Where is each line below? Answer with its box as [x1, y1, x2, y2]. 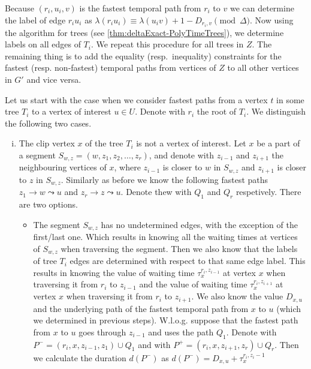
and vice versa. [26, 73, 81, 86]
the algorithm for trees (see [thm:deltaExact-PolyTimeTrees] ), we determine [5, 26, 284, 38]
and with [138, 338, 171, 350]
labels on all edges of [5, 38, 81, 50]
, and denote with [149, 149, 214, 161]
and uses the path [148, 325, 214, 338]
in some [276, 93, 304, 106]
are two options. [19, 198, 78, 211]
